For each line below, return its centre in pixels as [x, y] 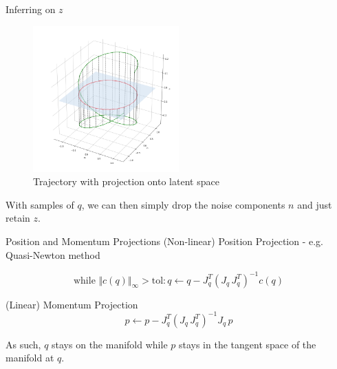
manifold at [30, 358]
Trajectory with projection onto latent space [126, 181]
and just [315, 204]
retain [18, 218]
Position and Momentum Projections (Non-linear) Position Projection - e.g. [165, 241]
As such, [23, 344]
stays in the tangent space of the [247, 344]
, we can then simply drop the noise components [183, 204]
